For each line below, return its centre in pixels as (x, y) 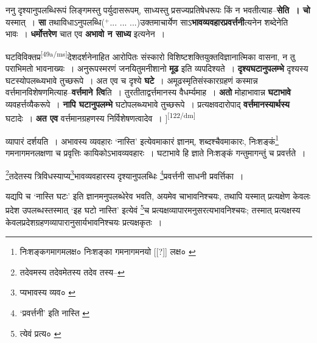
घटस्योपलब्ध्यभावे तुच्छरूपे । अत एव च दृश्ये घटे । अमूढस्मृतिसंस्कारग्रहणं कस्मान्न (132, 80)
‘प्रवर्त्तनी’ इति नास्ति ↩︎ (54, 312)
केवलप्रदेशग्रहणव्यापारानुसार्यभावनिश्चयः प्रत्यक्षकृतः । (84, 222)
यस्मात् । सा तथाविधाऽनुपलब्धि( (55, 22)
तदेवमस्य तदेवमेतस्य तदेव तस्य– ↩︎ (72, 272)
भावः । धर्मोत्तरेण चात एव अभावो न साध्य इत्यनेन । (85, 34)
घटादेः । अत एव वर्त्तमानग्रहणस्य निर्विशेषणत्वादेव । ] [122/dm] (101, 117)
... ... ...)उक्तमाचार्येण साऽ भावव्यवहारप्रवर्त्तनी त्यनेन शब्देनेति (199, 22)
